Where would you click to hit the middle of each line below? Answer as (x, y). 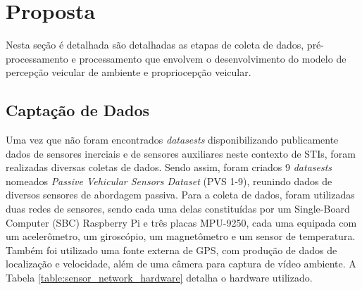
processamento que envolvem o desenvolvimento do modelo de (213, 58)
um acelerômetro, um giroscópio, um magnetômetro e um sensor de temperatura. (181, 236)
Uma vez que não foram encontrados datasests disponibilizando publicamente (172, 140)
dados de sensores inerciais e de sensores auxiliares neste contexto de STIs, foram (181, 153)
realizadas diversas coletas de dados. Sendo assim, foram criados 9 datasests (169, 167)
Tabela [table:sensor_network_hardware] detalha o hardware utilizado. (159, 278)
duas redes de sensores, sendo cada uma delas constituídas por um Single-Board (178, 209)
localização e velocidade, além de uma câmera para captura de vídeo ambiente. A (181, 264)
